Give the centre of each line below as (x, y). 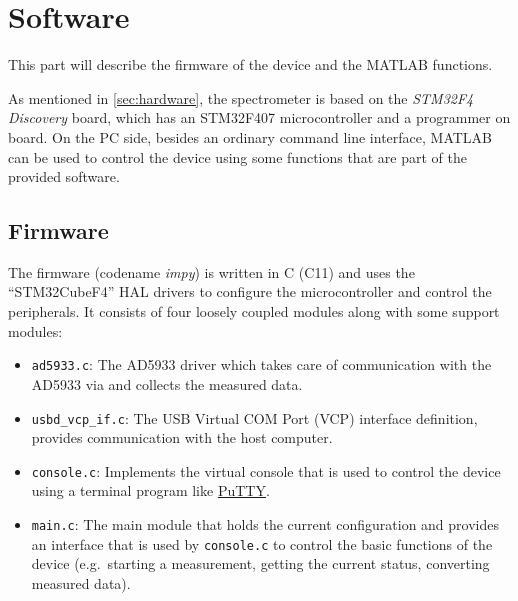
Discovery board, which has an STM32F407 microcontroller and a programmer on (259, 117)
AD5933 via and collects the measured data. (167, 383)
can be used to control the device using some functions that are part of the (237, 156)
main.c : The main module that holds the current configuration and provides (265, 524)
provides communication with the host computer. (182, 437)
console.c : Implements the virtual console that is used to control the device (266, 470)
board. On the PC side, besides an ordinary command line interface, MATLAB (250, 136)
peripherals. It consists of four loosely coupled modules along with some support (254, 311)
